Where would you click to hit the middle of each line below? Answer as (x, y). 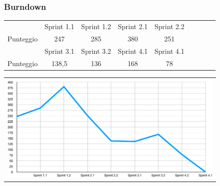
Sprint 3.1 (59, 51)
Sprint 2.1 (133, 26)
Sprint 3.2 (96, 51)
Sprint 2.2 (169, 26)
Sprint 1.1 (59, 26)
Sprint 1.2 (96, 26)
